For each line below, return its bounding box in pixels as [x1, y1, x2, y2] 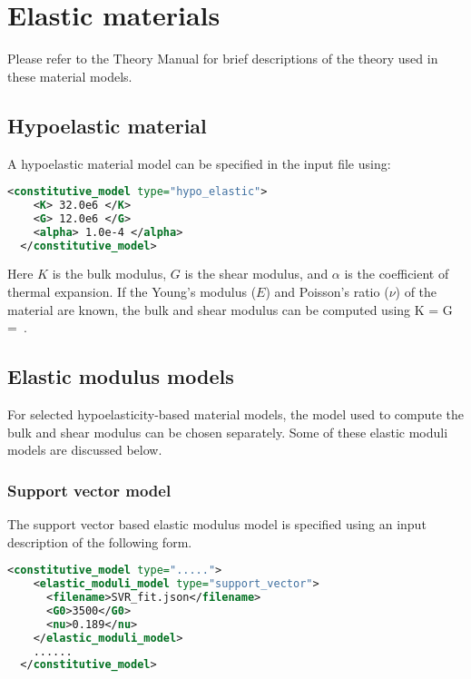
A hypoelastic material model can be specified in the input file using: [7, 153, 391, 172]
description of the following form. [7, 532, 192, 551]
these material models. [7, 66, 132, 85]
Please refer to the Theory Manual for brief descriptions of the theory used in [7, 49, 438, 68]
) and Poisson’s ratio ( [265, 282, 389, 301]
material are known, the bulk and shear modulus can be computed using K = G [7, 300, 453, 319]
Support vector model [7, 478, 172, 501]
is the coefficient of [344, 264, 449, 283]
